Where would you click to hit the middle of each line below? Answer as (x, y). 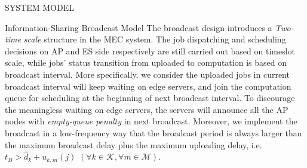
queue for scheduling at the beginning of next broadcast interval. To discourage (150, 98)
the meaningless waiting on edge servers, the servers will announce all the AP (147, 109)
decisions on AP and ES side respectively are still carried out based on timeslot (150, 51)
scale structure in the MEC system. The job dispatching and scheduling (155, 39)
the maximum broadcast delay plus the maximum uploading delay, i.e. (133, 144)
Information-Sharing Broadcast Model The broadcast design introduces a (139, 27)
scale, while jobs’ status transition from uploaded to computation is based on (146, 62)
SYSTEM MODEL (39, 7)
